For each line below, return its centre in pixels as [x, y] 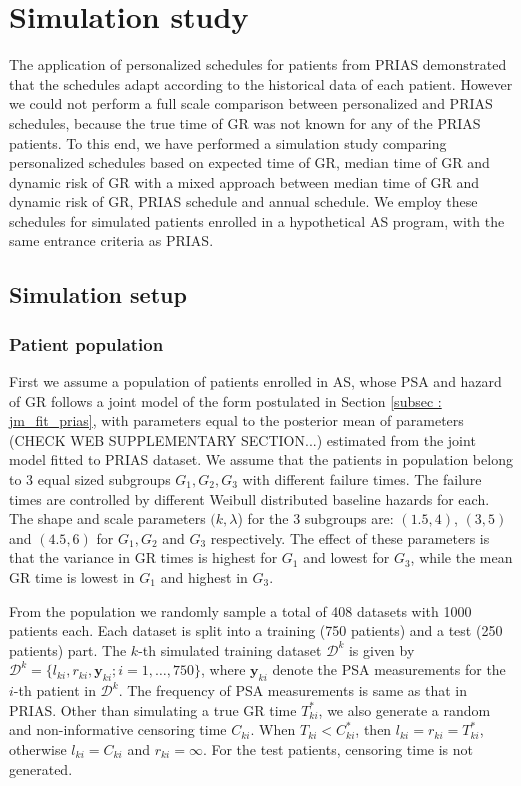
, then [373, 729]
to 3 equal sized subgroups [90, 479]
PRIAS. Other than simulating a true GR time [153, 709]
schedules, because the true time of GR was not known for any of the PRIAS [245, 122]
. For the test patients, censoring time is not [337, 748]
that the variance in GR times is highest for [143, 557]
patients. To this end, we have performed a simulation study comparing [228, 142]
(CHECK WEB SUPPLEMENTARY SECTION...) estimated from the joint [242, 439]
